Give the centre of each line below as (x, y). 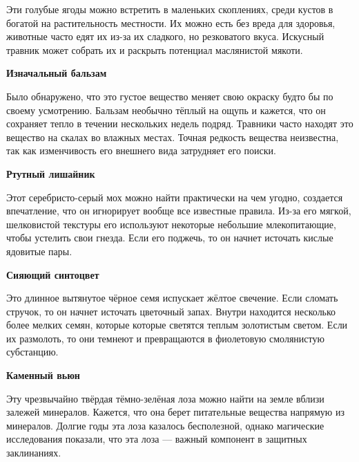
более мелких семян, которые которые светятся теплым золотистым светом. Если (177, 325)
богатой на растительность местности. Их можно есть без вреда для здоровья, (171, 22)
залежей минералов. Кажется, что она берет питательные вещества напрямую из (175, 412)
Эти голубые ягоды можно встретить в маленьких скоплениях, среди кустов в (170, 9)
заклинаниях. (34, 453)
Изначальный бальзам (57, 73)
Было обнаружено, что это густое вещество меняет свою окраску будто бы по (170, 96)
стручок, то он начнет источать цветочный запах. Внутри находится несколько (171, 311)
